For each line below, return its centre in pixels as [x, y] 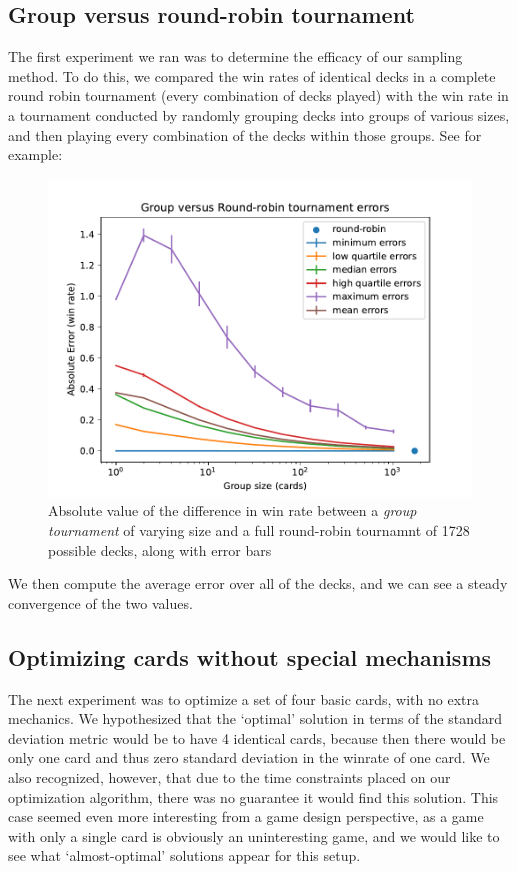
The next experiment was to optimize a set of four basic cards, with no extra [243, 698]
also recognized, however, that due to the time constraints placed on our [229, 776]
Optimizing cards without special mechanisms [250, 656]
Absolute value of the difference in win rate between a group [232, 510]
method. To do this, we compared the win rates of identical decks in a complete [252, 75]
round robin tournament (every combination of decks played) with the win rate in [258, 95]
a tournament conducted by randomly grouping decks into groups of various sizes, [259, 114]
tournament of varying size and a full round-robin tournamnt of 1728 [259, 529]
